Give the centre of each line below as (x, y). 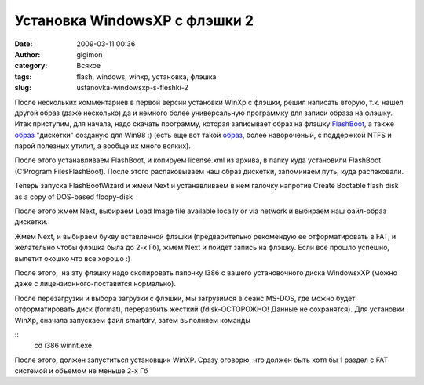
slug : (23, 88)
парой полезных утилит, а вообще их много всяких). (103, 146)
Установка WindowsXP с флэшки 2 (134, 20)
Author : (27, 54)
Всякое (89, 66)
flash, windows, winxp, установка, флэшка (146, 76)
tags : (23, 76)
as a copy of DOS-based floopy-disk (74, 197)
